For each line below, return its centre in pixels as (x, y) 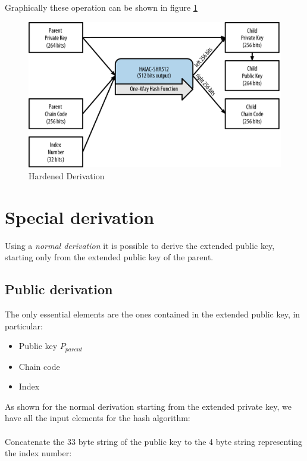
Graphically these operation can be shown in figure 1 (101, 7)
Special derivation (80, 217)
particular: (24, 325)
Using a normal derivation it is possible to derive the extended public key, (140, 245)
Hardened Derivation (67, 175)
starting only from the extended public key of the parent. (109, 257)
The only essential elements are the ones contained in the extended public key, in (153, 314)
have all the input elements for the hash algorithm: (98, 418)
